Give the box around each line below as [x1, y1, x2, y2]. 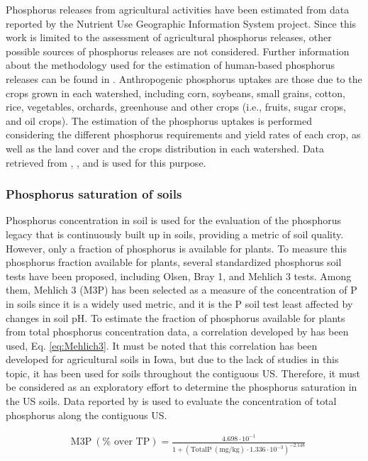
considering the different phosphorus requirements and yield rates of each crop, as [6, 127, 361, 142]
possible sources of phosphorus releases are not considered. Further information [6, 43, 350, 58]
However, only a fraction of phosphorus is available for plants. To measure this [6, 240, 347, 255]
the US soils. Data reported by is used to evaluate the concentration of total [6, 394, 337, 409]
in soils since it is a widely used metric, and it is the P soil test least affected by [6, 296, 353, 311]
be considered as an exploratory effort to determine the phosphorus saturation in [6, 379, 357, 394]
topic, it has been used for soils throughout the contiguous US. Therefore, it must [6, 365, 360, 380]
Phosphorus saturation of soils [6, 185, 182, 203]
